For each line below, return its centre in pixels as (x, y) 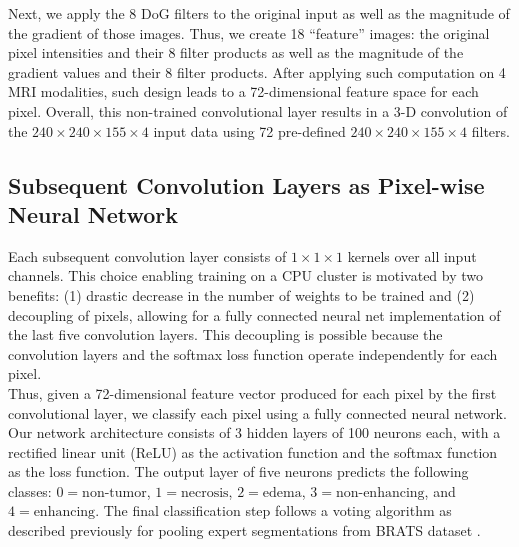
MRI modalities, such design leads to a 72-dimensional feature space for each (243, 91)
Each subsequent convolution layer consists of (147, 255)
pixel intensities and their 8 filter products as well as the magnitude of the (236, 52)
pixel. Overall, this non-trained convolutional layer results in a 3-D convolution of (258, 110)
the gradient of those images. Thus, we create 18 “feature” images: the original (249, 32)
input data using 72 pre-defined (249, 130)
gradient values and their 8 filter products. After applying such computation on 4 (257, 71)
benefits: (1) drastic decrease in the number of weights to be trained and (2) (241, 294)
